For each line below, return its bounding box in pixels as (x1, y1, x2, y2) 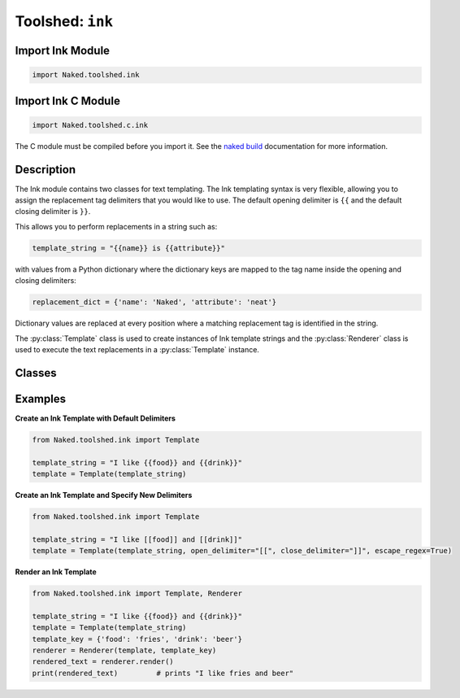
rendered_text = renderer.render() (32, 657, 174, 666)
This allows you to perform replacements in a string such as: (15, 221, 218, 231)
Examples (15, 391, 67, 406)
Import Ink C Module (15, 94, 121, 107)
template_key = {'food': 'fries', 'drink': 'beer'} (32, 635, 243, 643)
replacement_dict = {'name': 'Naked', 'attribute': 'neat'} (32, 298, 277, 307)
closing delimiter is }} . (15, 207, 91, 216)
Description (15, 163, 76, 177)
